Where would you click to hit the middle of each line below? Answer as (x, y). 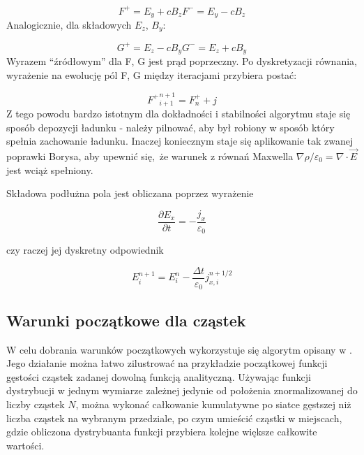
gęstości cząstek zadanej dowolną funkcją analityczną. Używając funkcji (159, 376)
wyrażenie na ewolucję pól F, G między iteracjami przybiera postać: (152, 74)
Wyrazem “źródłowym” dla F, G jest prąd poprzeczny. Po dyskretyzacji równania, (182, 61)
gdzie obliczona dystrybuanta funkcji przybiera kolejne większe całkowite (162, 432)
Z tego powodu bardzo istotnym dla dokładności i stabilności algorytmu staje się (179, 113)
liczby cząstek (36, 404)
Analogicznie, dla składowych (69, 24)
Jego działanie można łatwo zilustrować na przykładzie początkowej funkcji (167, 363)
